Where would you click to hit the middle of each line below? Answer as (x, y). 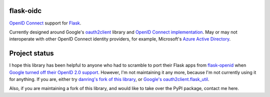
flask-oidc (25, 11)
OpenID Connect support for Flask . (45, 23)
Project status (32, 53)
